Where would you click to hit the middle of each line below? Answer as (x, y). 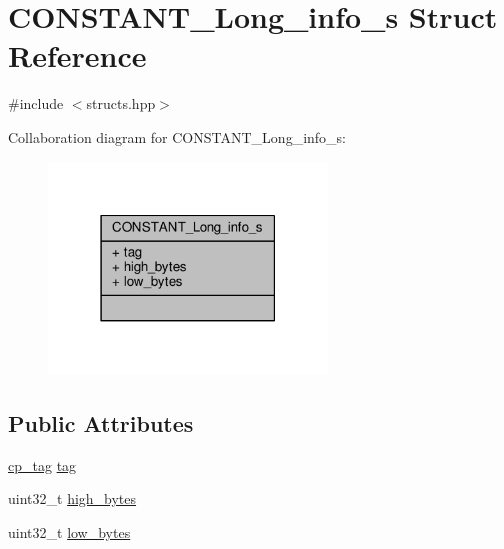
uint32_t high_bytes (72, 498)
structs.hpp (121, 103)
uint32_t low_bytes (69, 532)
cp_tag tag (42, 464)
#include (36, 103)
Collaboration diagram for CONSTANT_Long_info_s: (177, 136)
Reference (77, 55)
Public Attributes (101, 423)
